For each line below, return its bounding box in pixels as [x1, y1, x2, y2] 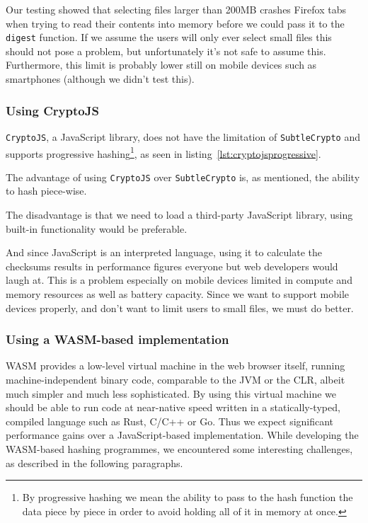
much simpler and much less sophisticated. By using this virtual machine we [6, 386, 337, 401]
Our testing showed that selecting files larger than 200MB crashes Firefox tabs [6, 2, 346, 16]
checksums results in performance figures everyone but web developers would [6, 258, 338, 273]
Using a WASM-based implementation [6, 331, 229, 348]
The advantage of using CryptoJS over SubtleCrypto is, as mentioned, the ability [6, 169, 360, 184]
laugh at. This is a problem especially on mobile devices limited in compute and [6, 272, 352, 287]
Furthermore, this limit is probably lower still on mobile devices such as [6, 57, 317, 72]
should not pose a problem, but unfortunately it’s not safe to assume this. [6, 43, 326, 58]
